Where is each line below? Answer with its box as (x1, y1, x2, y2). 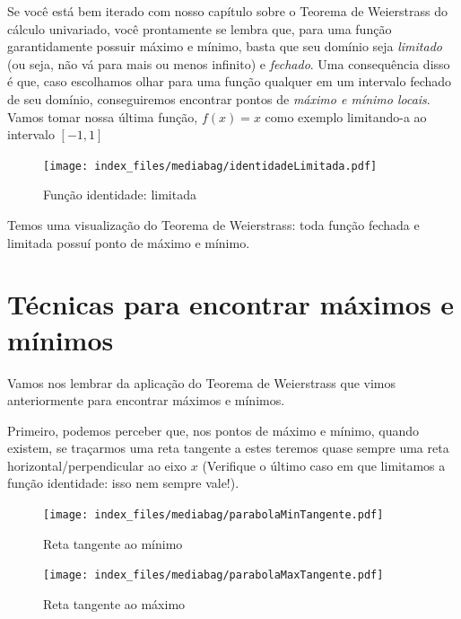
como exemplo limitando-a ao (265, 107, 427, 126)
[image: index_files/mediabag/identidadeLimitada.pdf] (43, 159, 378, 172)
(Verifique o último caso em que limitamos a (202, 455, 446, 474)
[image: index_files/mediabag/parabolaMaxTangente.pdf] (43, 569, 384, 582)
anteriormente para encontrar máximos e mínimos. (7, 391, 285, 410)
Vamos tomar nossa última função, (7, 107, 198, 126)
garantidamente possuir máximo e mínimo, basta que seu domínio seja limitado (7, 37, 442, 56)
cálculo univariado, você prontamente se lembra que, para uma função (7, 19, 392, 38)
